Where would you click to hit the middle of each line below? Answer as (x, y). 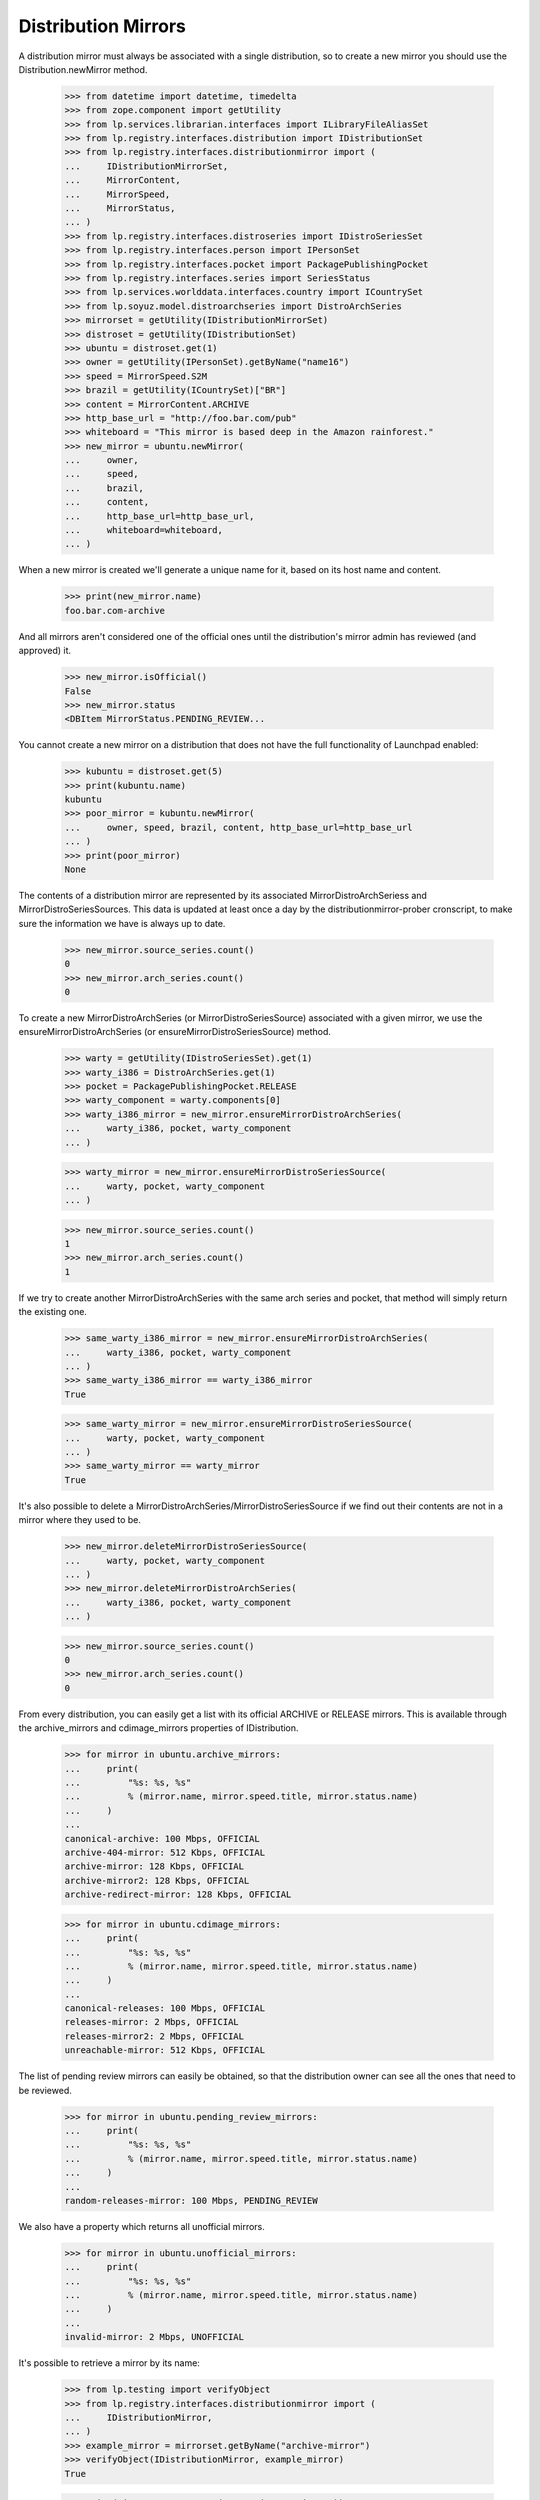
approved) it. (45, 651)
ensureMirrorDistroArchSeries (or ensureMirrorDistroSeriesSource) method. (175, 1032)
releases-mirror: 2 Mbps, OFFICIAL (151, 2022)
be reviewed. (45, 2090)
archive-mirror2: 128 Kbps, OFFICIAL (157, 1880)
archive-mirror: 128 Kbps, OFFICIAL (154, 1866)
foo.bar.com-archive (114, 610)
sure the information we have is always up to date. (122, 923)
